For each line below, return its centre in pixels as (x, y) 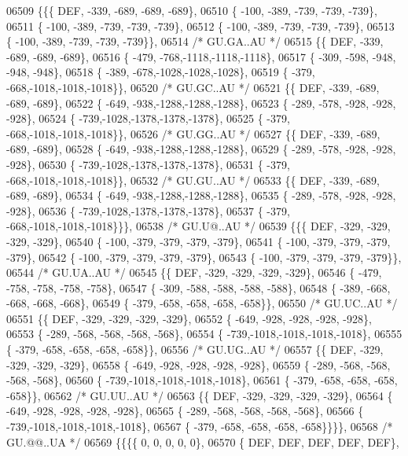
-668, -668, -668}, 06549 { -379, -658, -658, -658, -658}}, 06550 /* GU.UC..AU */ (202, 303)
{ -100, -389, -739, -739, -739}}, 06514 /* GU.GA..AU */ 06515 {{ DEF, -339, (195, 41)
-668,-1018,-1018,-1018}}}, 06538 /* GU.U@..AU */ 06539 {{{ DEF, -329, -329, (198, 226)
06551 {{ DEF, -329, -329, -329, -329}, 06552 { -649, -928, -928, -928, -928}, (189, 318)
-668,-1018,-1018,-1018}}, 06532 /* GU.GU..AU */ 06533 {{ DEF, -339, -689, (193, 180)
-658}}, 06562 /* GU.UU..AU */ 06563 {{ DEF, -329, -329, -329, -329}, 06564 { (200, 395)
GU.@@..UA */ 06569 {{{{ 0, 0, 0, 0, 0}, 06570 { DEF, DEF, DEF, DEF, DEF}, (203, 441)
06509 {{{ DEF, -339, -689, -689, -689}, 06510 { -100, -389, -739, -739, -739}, (192, 10)
